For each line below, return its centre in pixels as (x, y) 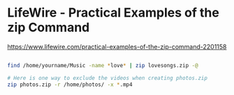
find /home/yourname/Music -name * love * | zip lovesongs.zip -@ (103, 65)
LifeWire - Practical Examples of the (114, 13)
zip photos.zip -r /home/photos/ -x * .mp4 (70, 85)
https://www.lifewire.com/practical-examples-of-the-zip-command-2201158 (117, 46)
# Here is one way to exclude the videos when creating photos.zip (108, 78)
